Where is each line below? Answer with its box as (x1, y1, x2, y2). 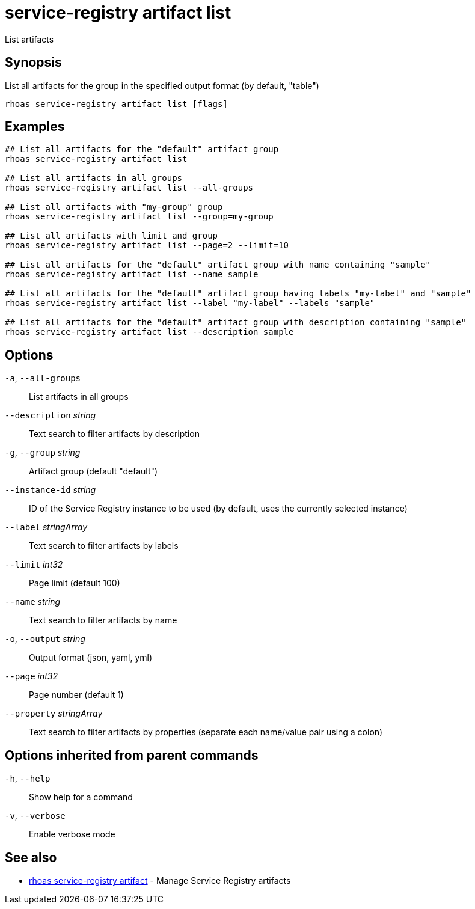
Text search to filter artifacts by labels (29, 540, 179, 551)
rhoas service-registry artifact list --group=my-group (5, 212, 274, 222)
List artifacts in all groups (29, 391, 129, 402)
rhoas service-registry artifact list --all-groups (5, 183, 254, 193)
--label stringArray (5, 522, 88, 533)
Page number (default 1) (29, 690, 124, 700)
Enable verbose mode (29, 829, 115, 840)
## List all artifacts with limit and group (5, 231, 218, 241)
